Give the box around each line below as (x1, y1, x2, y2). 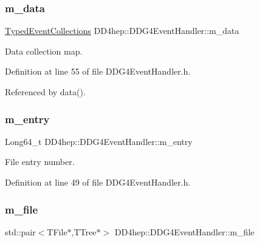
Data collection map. (5, 44, 83, 57)
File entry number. (5, 155, 75, 168)
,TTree (71, 225, 97, 238)
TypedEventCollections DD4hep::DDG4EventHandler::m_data (5, 24, 240, 37)
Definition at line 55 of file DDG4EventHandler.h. (5, 65, 191, 78)
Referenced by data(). (5, 86, 86, 98)
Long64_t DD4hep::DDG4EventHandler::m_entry (5, 135, 193, 147)
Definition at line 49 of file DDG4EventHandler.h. (5, 176, 191, 188)
